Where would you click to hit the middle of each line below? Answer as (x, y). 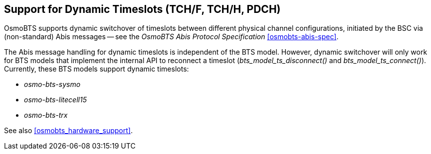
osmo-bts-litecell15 (55, 100)
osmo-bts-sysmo (52, 84)
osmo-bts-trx (46, 115)
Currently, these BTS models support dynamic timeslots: (97, 69)
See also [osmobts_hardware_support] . (68, 131)
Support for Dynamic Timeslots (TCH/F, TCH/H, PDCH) (142, 9)
